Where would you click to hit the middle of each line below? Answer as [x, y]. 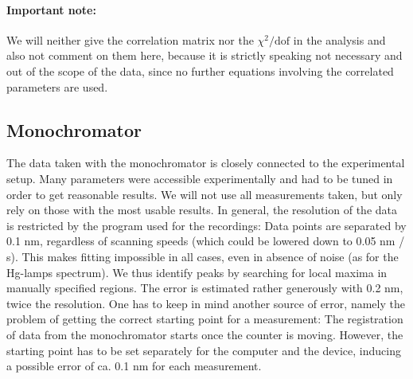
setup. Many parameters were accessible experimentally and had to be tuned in [200, 178]
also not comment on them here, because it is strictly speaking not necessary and [205, 55]
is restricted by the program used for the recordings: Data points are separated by [206, 225]
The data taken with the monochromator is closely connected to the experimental [206, 163]
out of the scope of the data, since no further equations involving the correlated [200, 70]
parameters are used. [57, 86]
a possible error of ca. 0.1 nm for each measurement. [134, 366]
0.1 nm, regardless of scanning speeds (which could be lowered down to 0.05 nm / [206, 241]
